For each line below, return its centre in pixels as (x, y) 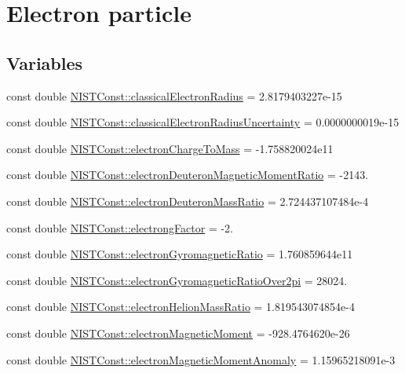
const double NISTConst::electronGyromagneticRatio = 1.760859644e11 (180, 254)
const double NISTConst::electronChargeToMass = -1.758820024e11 (170, 148)
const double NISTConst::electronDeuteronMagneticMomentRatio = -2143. (188, 175)
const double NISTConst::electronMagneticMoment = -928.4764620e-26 (178, 333)
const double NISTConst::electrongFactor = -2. (120, 227)
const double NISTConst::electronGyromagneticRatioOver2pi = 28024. (177, 280)
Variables (45, 62)
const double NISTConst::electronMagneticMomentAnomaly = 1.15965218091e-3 (201, 359)
